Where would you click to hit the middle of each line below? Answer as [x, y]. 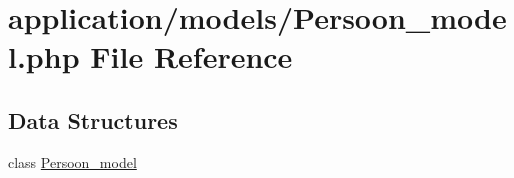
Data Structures [93, 119]
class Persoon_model [72, 161]
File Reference [191, 56]
